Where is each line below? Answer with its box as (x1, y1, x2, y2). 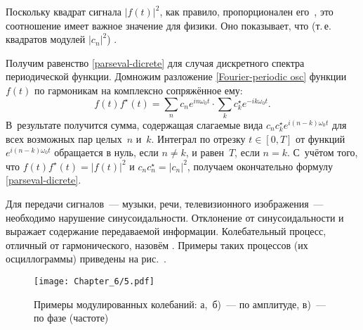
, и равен (185, 145, 224, 160)
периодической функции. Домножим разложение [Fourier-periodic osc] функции (6, 69, 347, 84)
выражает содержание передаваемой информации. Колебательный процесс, (6, 224, 326, 239)
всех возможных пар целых (6, 131, 122, 146)
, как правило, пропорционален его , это (159, 4, 334, 18)
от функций (296, 131, 345, 146)
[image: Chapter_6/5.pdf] (34, 276, 154, 286)
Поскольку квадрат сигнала (6, 4, 121, 18)
